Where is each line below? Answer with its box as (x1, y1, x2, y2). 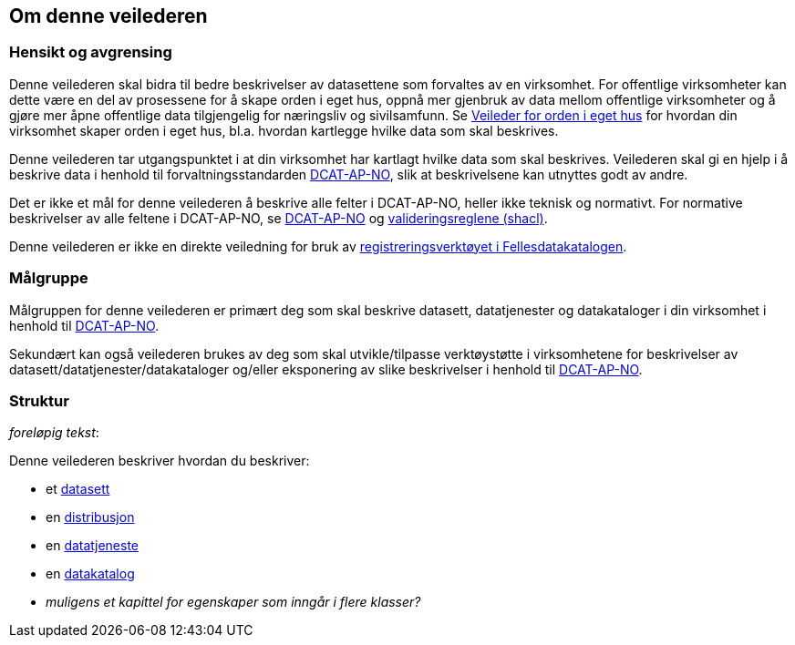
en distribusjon (46, 509, 135, 526)
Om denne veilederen (9, 5, 208, 27)
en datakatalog (46, 566, 135, 582)
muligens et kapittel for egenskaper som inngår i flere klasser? (46, 594, 421, 610)
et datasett (46, 481, 110, 497)
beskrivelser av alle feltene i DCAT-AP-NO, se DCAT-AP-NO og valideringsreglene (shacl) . (9, 210, 548, 226)
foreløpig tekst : (9, 425, 99, 441)
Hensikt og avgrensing (9, 43, 172, 62)
